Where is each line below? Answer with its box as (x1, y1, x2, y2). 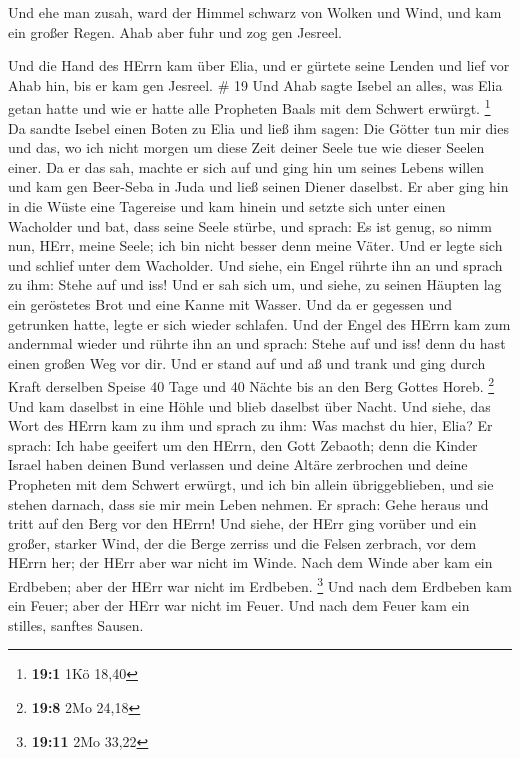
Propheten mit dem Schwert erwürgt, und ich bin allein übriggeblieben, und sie (8, 473, 494, 494)
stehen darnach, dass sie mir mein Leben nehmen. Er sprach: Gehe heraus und (8, 493, 489, 514)
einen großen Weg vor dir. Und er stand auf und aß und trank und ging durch (8, 352, 486, 373)
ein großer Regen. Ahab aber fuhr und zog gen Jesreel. (8, 21, 342, 42)
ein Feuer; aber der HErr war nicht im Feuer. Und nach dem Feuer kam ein (8, 595, 470, 616)
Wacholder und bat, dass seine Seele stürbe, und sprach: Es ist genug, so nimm (8, 215, 492, 236)
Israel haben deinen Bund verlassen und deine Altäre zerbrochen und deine (8, 454, 468, 475)
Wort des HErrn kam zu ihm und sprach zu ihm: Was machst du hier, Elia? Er (8, 415, 493, 436)
